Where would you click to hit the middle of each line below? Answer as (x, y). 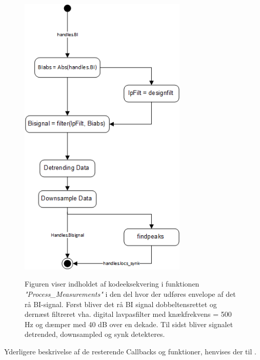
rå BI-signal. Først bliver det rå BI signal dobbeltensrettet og (121, 304)
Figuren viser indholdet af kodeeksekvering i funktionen (112, 284)
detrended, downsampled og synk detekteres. (95, 334)
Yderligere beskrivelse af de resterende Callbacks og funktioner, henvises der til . (130, 351)
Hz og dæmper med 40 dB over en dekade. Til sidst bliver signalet (129, 324)
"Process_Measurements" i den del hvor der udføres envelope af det (130, 293)
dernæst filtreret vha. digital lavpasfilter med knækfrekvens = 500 (128, 314)
